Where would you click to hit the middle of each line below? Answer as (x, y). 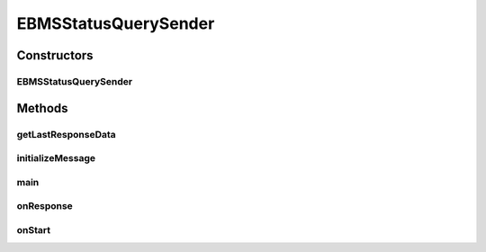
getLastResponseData (66, 134)
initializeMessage (56, 158)
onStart (34, 229)
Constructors (55, 55)
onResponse (45, 206)
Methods (42, 108)
